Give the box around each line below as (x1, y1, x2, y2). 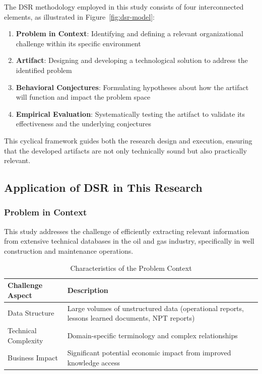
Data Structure (8, 308, 54, 318)
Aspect (8, 289, 32, 300)
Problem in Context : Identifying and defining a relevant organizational (16, 28, 243, 39)
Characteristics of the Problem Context (70, 262, 192, 273)
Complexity (8, 335, 43, 345)
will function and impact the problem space (16, 92, 151, 102)
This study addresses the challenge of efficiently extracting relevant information (4, 226, 249, 236)
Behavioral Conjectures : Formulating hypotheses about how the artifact (16, 82, 249, 92)
